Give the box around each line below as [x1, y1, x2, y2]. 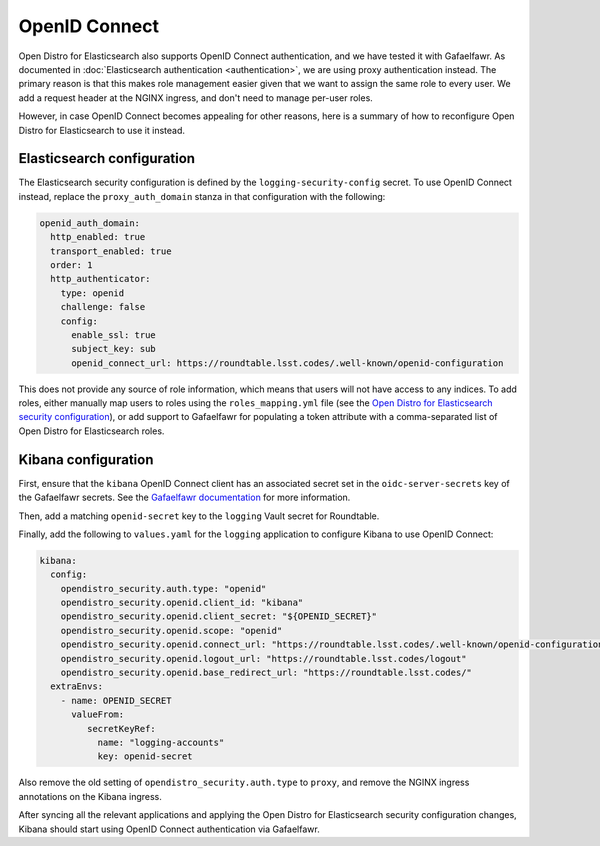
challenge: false [60, 301, 146, 313]
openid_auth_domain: [39, 217, 140, 229]
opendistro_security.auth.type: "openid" [60, 583, 267, 594]
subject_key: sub [71, 343, 157, 355]
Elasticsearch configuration [18, 150, 195, 167]
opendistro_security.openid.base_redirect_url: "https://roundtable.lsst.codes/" [60, 667, 472, 679]
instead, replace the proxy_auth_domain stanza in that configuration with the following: [18, 190, 386, 202]
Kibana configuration [18, 451, 154, 468]
